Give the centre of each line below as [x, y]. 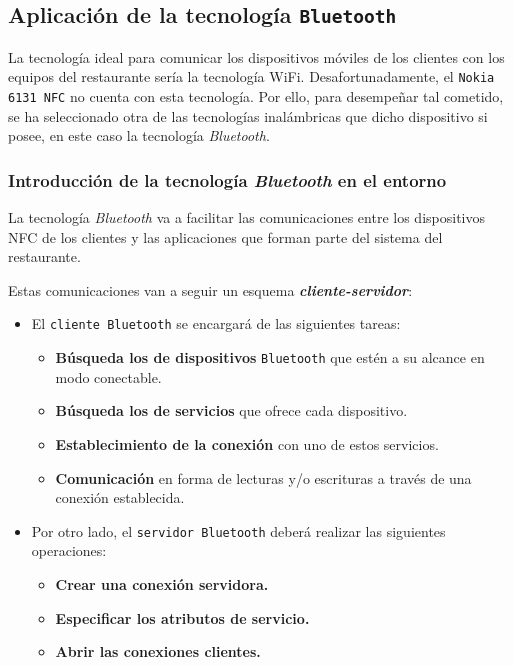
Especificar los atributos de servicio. [182, 617]
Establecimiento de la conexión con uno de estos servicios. [247, 443]
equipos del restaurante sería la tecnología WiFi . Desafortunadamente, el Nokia [251, 76]
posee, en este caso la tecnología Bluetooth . [139, 135]
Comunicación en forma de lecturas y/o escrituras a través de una [263, 477]
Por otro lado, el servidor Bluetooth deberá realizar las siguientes [238, 530]
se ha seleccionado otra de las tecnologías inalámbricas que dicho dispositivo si [248, 115]
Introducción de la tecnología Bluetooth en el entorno [227, 179]
